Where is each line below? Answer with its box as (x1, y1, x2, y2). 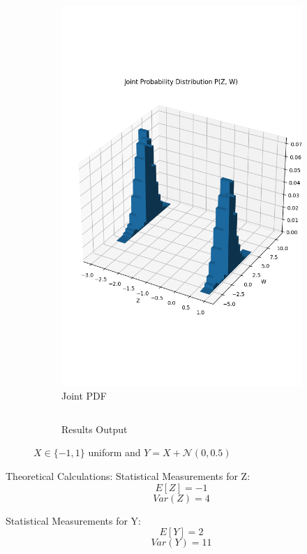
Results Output (61, 421, 128, 436)
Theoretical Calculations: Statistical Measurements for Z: (6, 468, 250, 483)
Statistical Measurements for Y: (6, 513, 141, 527)
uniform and (88, 445, 141, 460)
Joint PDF (61, 388, 107, 403)
